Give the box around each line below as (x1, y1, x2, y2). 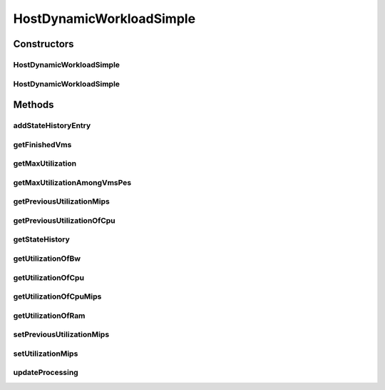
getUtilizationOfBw (13, 254, 81, 264)
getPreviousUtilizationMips (13, 196, 110, 206)
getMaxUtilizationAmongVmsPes (13, 177, 132, 187)
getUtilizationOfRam (13, 311, 86, 321)
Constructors (13, 38, 74, 50)
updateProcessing (13, 368, 78, 378)
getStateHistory (13, 234, 71, 244)
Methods (13, 99, 54, 111)
